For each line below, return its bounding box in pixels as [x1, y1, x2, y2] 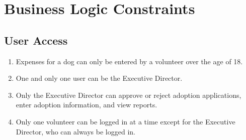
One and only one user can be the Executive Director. [16, 73, 183, 83]
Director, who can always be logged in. [16, 126, 135, 136]
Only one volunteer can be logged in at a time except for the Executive [16, 116, 235, 126]
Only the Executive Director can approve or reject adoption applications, [16, 89, 241, 100]
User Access [4, 32, 68, 48]
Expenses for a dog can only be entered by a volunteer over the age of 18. [16, 56, 243, 66]
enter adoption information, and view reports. [16, 99, 157, 110]
